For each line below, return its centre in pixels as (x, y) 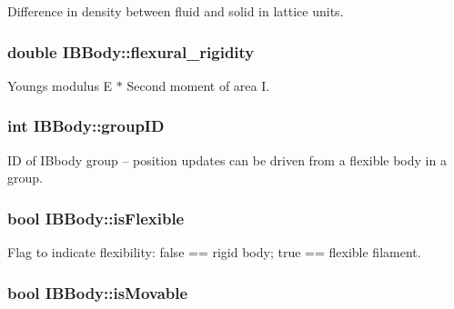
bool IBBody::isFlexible (96, 218)
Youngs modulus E (60, 85)
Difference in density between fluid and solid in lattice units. (176, 11)
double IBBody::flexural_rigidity (131, 51)
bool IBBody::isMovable (98, 292)
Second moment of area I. (198, 85)
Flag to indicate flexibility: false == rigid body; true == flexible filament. (214, 252)
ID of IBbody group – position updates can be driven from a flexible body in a (227, 159)
